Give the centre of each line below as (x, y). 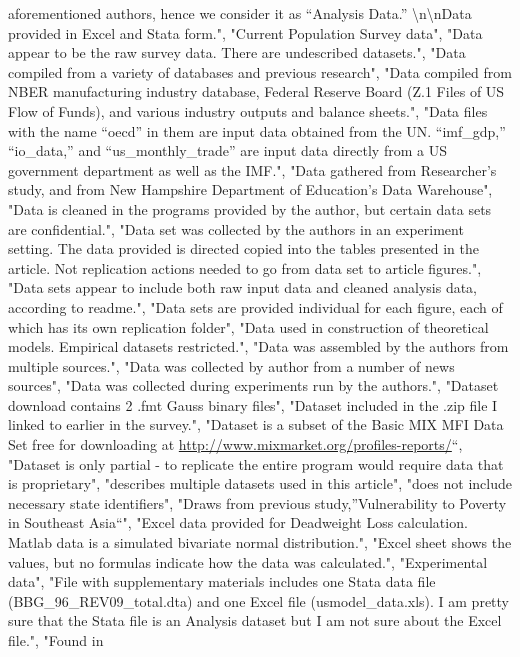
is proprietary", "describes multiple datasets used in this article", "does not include (260, 483)
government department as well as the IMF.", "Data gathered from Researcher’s (252, 169)
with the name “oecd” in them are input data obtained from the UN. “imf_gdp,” (257, 130)
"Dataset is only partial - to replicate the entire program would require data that (256, 463)
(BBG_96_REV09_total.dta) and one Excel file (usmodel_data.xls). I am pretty (259, 600)
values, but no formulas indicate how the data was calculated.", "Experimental (248, 561)
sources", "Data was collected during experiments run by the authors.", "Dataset (253, 385)
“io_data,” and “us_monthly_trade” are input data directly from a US (227, 150)
